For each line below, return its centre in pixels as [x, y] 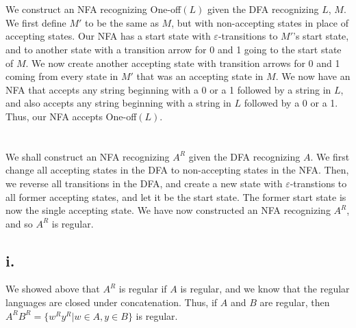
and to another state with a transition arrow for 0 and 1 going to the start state [174, 49]
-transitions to [248, 36]
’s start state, [321, 36]
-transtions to [318, 183]
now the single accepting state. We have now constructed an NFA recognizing [168, 210]
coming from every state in [62, 76]
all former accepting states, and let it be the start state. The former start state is [176, 196]
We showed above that [53, 289]
